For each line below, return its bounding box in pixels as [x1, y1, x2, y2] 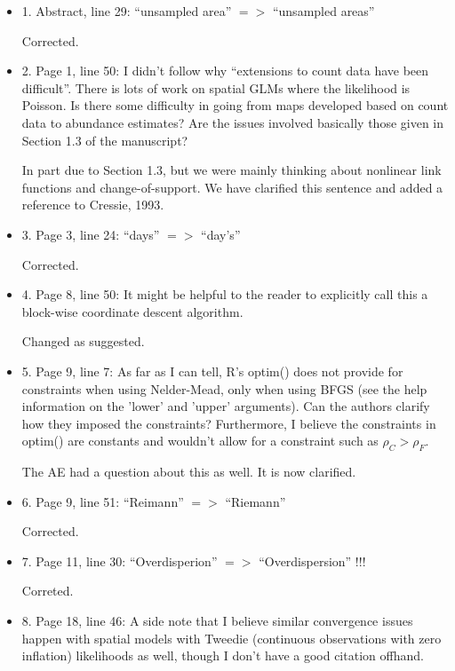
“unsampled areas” [272, 2, 375, 20]
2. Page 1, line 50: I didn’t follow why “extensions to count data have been [21, 61, 429, 80]
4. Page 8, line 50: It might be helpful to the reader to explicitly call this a [21, 285, 428, 304]
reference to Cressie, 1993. [21, 195, 164, 214]
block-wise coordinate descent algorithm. [21, 302, 243, 320]
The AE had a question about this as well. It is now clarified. [21, 462, 356, 481]
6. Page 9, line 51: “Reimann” [21, 492, 184, 510]
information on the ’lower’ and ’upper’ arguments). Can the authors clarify [21, 397, 430, 415]
